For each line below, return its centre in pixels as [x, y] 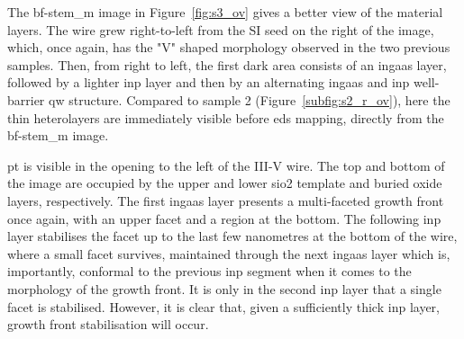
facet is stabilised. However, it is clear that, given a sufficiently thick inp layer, [223, 306]
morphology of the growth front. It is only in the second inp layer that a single [224, 288]
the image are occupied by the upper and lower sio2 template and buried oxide [225, 183]
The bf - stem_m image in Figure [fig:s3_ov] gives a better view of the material [225, 12]
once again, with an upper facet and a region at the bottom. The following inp [224, 218]
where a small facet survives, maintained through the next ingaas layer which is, [229, 253]
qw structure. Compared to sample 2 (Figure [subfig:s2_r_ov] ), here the [250, 99]
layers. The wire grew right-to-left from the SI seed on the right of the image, [221, 29]
